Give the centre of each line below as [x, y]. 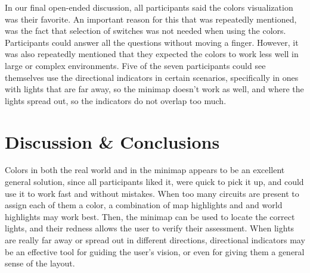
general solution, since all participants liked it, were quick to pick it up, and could [154, 182]
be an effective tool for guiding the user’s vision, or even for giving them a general [155, 251]
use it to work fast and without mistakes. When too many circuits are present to [152, 193]
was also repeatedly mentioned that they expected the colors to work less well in [152, 54]
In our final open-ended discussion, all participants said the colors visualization [149, 7]
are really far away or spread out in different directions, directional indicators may [155, 240]
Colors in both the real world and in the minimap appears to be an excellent [145, 170]
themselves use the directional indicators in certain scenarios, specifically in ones [152, 77]
